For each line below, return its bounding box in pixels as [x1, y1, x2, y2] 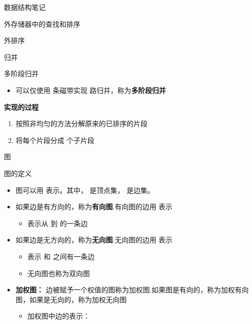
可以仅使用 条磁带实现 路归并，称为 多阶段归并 [15, 85, 166, 95]
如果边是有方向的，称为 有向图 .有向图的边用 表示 [15, 201, 173, 212]
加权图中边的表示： [27, 311, 90, 321]
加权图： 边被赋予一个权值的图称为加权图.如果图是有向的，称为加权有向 [15, 284, 249, 295]
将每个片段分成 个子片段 [15, 135, 95, 145]
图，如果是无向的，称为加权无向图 [15, 294, 127, 304]
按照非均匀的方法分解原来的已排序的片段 [15, 118, 148, 129]
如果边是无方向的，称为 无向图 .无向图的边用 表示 [15, 234, 173, 245]
